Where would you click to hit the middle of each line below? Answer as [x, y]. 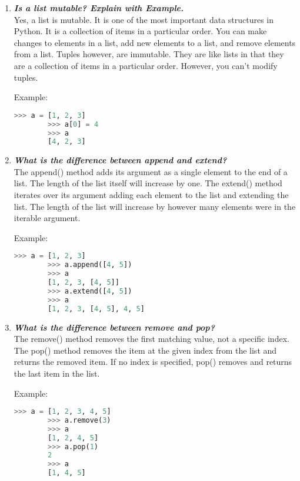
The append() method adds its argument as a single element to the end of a [151, 171]
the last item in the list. [57, 373]
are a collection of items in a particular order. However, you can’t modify [146, 65]
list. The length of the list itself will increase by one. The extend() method [148, 183]
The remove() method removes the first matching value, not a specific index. [151, 339]
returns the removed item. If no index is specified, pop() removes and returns [153, 362]
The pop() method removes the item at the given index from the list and [145, 350]
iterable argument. [47, 218]
